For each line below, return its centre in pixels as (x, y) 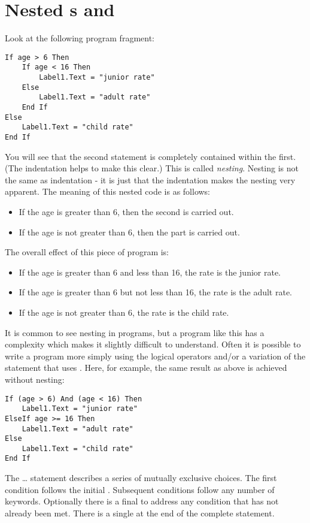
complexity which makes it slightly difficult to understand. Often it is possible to (153, 344)
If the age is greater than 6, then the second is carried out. (126, 211)
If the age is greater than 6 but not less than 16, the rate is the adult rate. (156, 292)
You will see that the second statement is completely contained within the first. (151, 156)
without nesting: (35, 379)
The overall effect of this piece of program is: (87, 252)
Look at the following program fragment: (80, 38)
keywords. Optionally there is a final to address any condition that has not (142, 501)
